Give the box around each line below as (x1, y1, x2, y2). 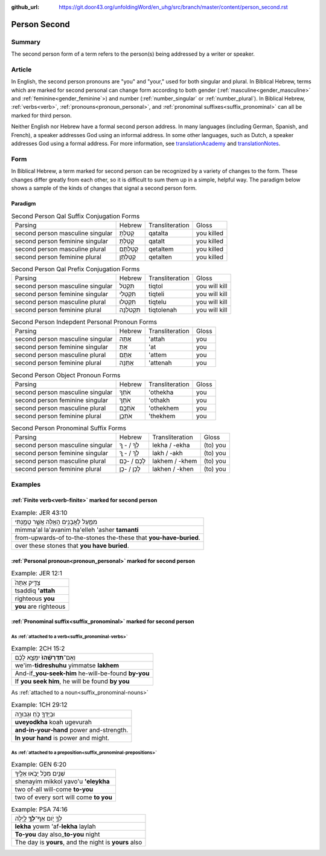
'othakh (148, 396, 170, 404)
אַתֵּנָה (119, 358, 134, 367)
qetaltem (148, 245, 174, 253)
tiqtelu (148, 298, 167, 306)
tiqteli (148, 290, 165, 299)
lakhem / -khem (152, 457, 197, 465)
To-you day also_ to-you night (14, 830, 100, 838)
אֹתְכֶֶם (119, 404, 135, 412)
